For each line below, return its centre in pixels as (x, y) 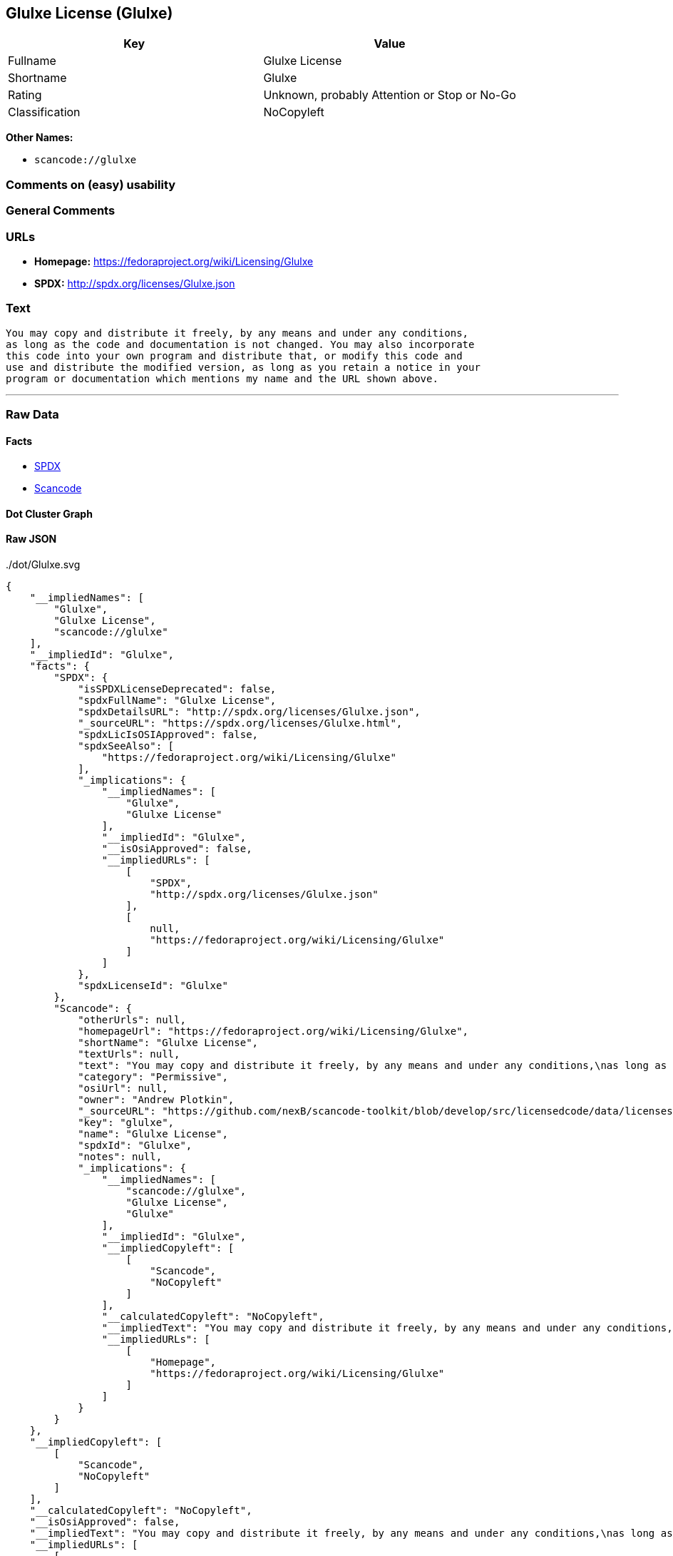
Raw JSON (31, 539)
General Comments (61, 211)
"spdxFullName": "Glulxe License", (177, 701)
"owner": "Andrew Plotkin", (156, 1100)
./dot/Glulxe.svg (43, 565)
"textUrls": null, (129, 1054)
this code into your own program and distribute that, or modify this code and (234, 355)
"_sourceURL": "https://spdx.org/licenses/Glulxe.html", (240, 723)
